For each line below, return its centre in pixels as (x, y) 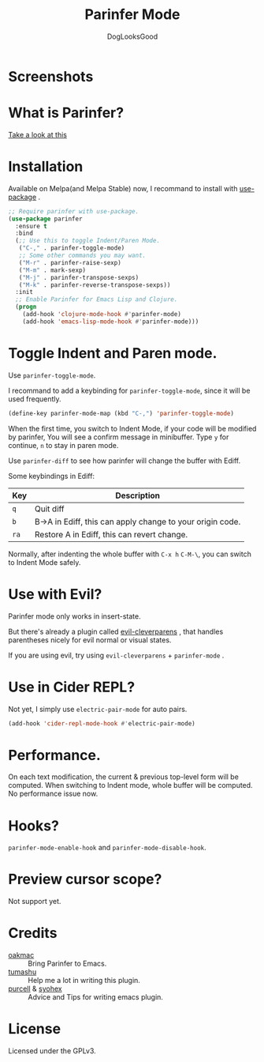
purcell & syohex (35, 989)
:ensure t (31, 226)
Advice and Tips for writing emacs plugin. (96, 997)
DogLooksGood (132, 36)
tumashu (22, 972)
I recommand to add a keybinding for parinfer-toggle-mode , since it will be (129, 390)
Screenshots (51, 76)
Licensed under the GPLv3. (52, 1051)
